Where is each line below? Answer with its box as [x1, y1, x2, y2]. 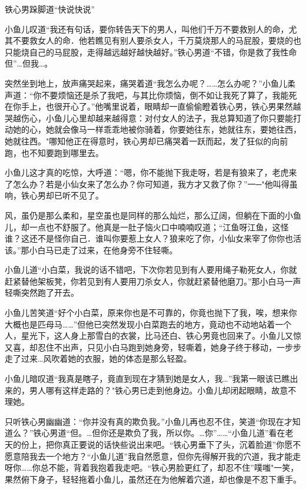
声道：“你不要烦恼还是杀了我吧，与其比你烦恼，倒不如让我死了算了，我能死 [5, 88, 297, 101]
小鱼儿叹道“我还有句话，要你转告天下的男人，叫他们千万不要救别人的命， [5, 22, 289, 35]
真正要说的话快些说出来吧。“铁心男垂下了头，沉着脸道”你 [62, 438, 285, 450]
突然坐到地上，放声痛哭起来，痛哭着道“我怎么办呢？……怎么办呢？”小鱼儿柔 [5, 77, 295, 89]
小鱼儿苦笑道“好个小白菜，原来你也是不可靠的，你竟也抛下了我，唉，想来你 [5, 306, 297, 319]
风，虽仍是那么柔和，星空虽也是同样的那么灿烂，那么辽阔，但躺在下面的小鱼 [5, 209, 301, 221]
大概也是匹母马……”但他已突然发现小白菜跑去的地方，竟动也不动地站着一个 [5, 318, 292, 330]
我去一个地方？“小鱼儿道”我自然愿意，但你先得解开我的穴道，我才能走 [29, 450, 301, 462]
